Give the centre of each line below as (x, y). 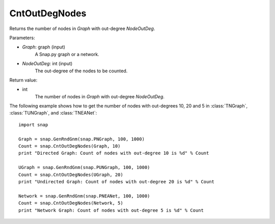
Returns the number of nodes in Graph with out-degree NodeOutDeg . (82, 29)
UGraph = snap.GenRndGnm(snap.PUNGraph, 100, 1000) (84, 167)
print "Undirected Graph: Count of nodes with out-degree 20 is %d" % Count (117, 181)
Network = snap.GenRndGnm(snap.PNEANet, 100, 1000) (84, 196)
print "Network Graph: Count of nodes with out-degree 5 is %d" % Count (111, 210)
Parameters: (22, 38)
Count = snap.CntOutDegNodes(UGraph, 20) (71, 175)
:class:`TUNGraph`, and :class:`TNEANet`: (53, 113)
